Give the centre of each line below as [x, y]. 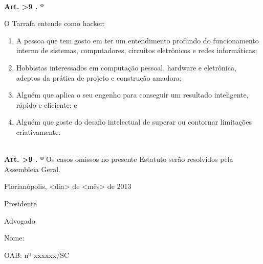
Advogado [20, 220]
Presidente [20, 203]
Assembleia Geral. [32, 169]
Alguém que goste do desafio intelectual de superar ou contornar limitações [134, 122]
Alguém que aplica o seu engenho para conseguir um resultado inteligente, [132, 95]
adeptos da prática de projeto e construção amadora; [99, 77]
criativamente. [38, 131]
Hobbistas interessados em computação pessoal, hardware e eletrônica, [126, 67]
